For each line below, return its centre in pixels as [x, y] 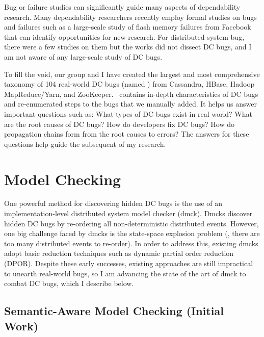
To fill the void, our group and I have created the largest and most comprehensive [132, 74]
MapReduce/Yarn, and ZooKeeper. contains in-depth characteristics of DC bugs [131, 94]
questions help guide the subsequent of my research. [85, 144]
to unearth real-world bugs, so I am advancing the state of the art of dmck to [125, 273]
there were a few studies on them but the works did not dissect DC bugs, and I [128, 47]
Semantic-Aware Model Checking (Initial [114, 311]
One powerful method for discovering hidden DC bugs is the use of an [113, 203]
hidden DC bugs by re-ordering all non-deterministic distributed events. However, [131, 223]
